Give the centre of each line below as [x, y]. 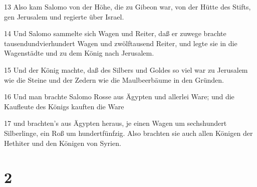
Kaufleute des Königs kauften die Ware [64, 106]
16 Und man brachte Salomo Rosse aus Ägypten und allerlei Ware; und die [119, 97]
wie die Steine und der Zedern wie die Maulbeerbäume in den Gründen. [114, 79]
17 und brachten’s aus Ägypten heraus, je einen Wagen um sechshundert [115, 123]
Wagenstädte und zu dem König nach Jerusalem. [79, 53]
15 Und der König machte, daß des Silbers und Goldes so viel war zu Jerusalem [126, 69]
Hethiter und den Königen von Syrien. [63, 143]
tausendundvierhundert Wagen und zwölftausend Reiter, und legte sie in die [121, 43]
